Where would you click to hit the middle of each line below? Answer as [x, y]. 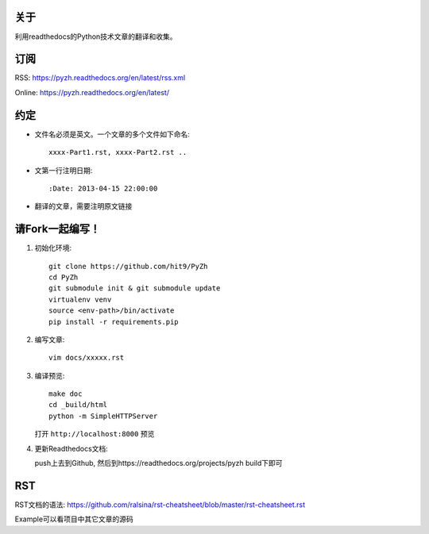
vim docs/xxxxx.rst [87, 358]
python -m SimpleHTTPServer [103, 416]
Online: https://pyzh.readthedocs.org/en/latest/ [92, 92]
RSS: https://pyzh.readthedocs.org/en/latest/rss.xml [100, 78]
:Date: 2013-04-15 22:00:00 [103, 188]
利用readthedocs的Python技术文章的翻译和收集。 [96, 36]
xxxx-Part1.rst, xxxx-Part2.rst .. [118, 152]
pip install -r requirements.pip [114, 322]
